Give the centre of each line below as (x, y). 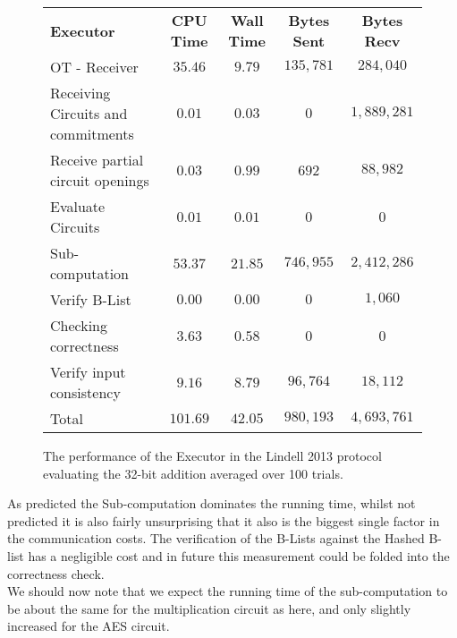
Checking (79, 325)
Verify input (88, 372)
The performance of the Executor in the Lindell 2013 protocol (212, 455)
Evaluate (78, 206)
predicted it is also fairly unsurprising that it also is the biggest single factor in (224, 520)
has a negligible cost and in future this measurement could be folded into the (239, 555)
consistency (85, 392)
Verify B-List (91, 299)
